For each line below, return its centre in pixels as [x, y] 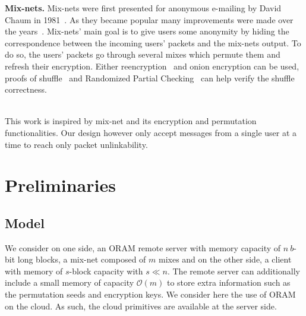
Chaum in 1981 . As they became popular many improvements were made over [149, 19]
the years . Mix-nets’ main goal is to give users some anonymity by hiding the [147, 31]
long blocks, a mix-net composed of [82, 259]
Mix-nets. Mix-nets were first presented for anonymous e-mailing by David [143, 8]
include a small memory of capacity [70, 282]
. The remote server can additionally [234, 271]
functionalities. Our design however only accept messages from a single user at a [151, 132]
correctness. [26, 89]
